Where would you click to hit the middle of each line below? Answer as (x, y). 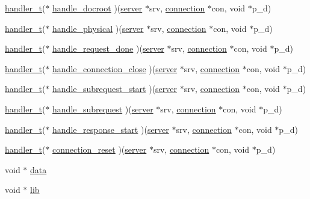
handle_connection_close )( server (115, 68)
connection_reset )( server (100, 149)
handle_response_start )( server (111, 129)
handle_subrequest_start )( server (115, 89)
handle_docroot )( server (98, 8)
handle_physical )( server (98, 28)
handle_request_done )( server (108, 48)
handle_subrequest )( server (103, 109)
